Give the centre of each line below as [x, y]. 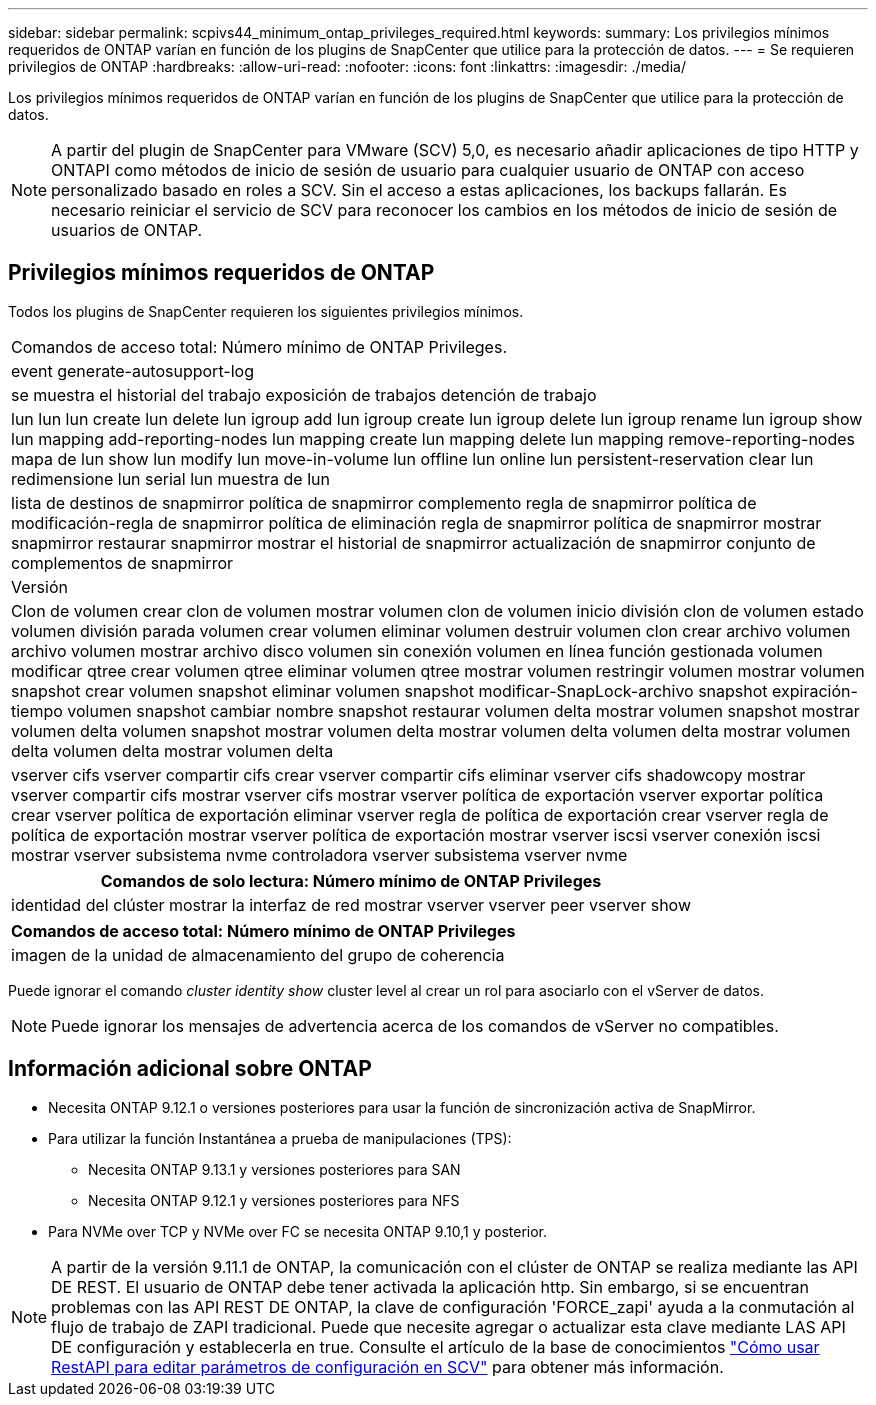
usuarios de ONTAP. [127, 230]
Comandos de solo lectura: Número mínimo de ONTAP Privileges [351, 880]
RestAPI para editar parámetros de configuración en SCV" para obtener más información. [387, 1366]
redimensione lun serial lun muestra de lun [170, 478]
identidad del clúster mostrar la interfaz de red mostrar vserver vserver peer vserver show [351, 904]
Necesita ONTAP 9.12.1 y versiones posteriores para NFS [274, 1200]
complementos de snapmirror [122, 562]
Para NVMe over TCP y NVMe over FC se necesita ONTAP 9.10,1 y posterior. [298, 1231]
